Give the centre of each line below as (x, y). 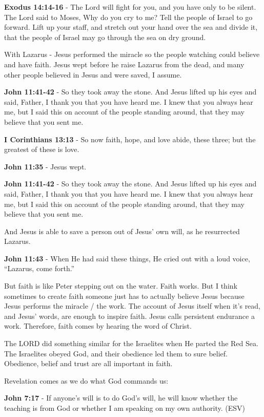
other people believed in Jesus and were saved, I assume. (93, 74)
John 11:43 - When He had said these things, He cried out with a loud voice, (127, 258)
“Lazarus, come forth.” (39, 268)
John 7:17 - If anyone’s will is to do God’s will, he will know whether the (121, 398)
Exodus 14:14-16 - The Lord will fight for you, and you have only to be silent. (130, 7)
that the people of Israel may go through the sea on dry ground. (105, 37)
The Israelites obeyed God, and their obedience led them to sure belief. (116, 353)
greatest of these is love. (42, 149)
